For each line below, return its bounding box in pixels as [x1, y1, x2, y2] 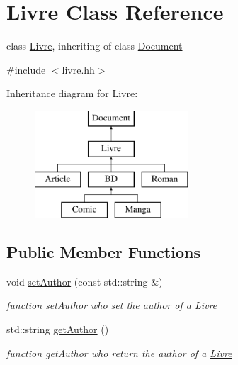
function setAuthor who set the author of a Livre [6, 298, 217, 313]
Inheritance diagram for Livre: [6, 86, 138, 101]
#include [6, 62, 46, 77]
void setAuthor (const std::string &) [6, 274, 163, 288]
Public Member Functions [6, 241, 200, 263]
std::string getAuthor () [6, 322, 109, 337]
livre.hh [62, 62, 95, 77]
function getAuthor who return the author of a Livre [6, 345, 232, 360]
